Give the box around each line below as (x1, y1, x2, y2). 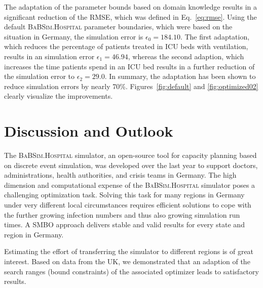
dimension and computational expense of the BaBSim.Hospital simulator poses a (4, 179, 255, 190)
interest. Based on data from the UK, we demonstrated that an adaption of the (4, 256, 250, 266)
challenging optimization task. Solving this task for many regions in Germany (4, 189, 245, 200)
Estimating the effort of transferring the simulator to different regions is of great (4, 246, 254, 257)
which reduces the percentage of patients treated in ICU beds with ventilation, (4, 41, 248, 52)
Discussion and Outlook (4, 120, 173, 141)
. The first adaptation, (180, 31, 250, 42)
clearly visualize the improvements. (4, 91, 113, 101)
